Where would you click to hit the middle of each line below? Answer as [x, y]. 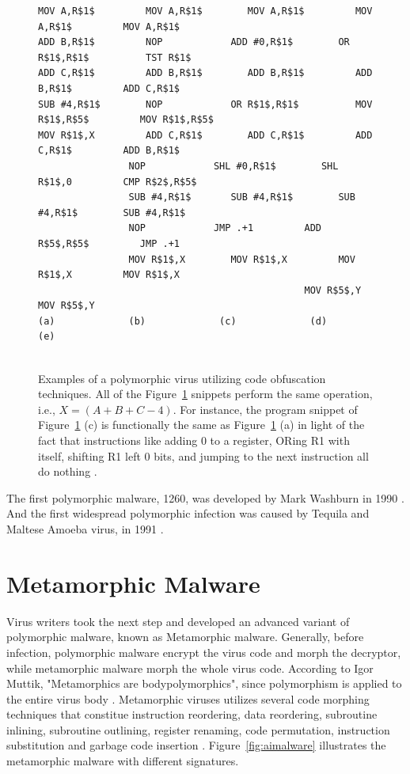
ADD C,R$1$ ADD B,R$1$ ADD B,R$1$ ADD [205, 73]
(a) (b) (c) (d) [183, 321]
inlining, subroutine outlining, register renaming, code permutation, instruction [198, 729]
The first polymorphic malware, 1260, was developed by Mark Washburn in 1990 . [205, 497]
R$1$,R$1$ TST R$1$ [115, 57]
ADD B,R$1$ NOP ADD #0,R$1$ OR [194, 42]
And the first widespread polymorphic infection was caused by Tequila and [188, 513]
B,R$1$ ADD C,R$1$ [109, 88]
